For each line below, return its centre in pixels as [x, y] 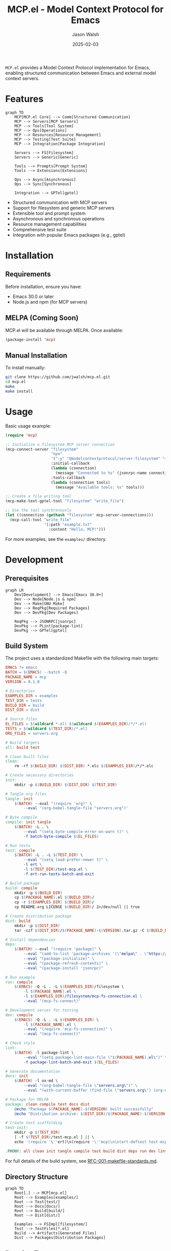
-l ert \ [33, 865]
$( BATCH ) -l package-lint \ [44, 1053]
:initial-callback [70, 464]
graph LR [15, 590]
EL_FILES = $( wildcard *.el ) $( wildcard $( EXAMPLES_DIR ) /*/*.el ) [76, 724]
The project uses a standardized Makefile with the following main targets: [82, 658]
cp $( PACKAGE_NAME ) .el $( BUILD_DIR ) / [54, 897]
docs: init [17, 1076]
